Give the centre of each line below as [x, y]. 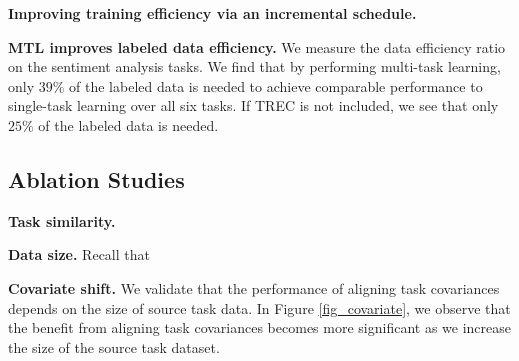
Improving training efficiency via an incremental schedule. [212, 13]
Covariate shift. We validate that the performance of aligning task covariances [254, 287]
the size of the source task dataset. [114, 346]
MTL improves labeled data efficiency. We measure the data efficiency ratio [257, 46]
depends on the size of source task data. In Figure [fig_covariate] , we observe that [259, 307]
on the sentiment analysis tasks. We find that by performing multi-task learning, [254, 66]
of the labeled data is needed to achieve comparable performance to [276, 85]
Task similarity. [62, 220]
